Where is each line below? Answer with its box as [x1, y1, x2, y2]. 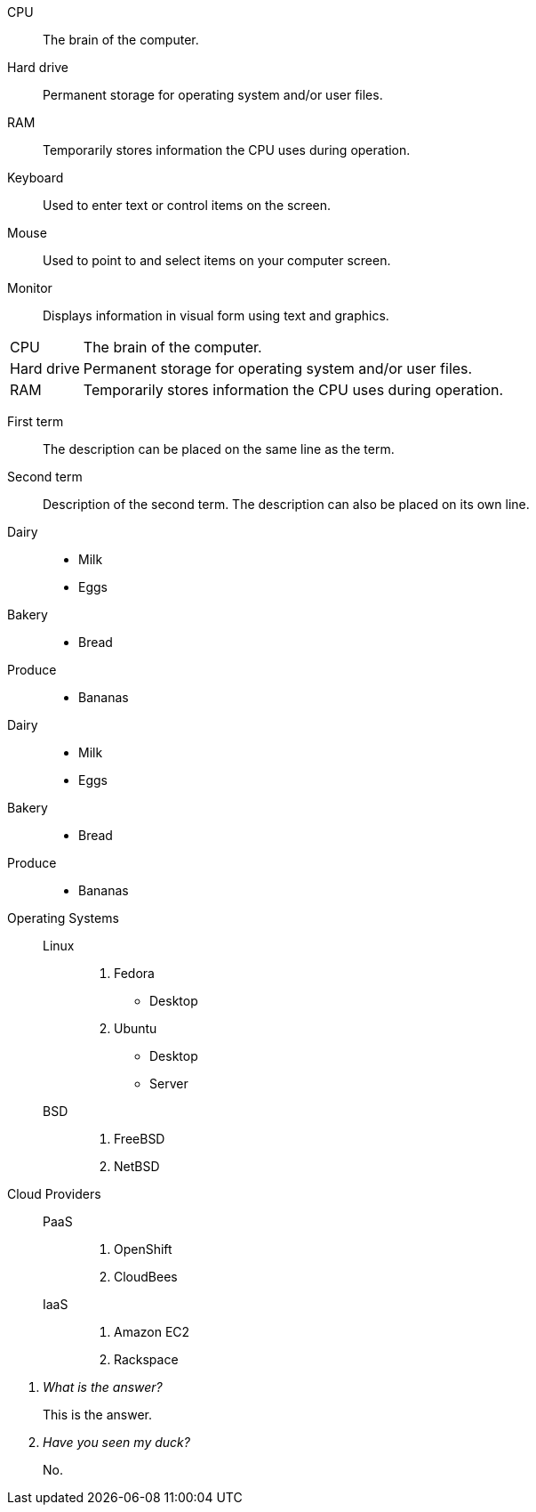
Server [149, 1076, 188, 1091]
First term [7, 414, 64, 429]
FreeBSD [114, 1131, 165, 1146]
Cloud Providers [7, 1186, 101, 1201]
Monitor [7, 280, 52, 295]
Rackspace [114, 1352, 179, 1367]
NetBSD [114, 1159, 160, 1174]
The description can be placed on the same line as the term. [43, 441, 395, 457]
